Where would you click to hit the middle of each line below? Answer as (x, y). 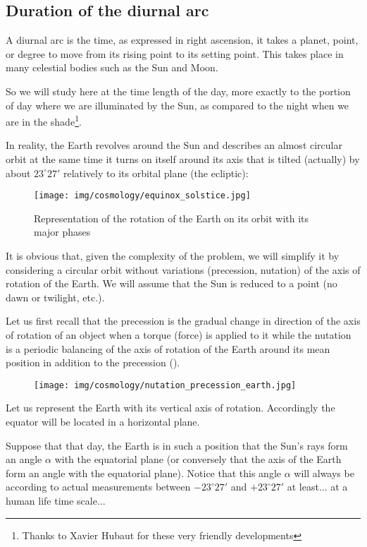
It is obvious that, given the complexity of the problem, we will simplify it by (173, 256)
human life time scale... (56, 501)
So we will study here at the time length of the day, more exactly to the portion (178, 91)
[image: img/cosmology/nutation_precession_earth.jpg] (165, 385)
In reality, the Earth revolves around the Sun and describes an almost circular (174, 145)
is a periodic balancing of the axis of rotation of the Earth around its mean (168, 348)
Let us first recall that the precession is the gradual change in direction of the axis (183, 321)
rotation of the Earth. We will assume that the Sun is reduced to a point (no (172, 283)
